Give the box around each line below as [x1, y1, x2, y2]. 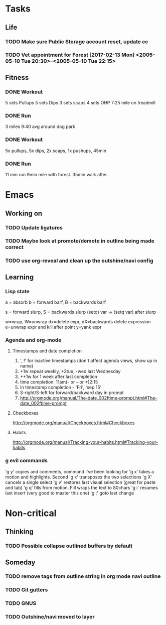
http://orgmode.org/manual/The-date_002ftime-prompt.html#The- [20, 395, 157, 401]
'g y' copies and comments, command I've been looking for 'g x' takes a [5, 468, 154, 474]
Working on [5, 209, 43, 217]
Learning [5, 273, 34, 281]
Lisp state [5, 288, 30, 295]
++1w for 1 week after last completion [20, 373, 98, 380]
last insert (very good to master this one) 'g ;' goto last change [5, 490, 134, 496]
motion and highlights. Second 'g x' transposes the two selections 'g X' [5, 474, 152, 480]
